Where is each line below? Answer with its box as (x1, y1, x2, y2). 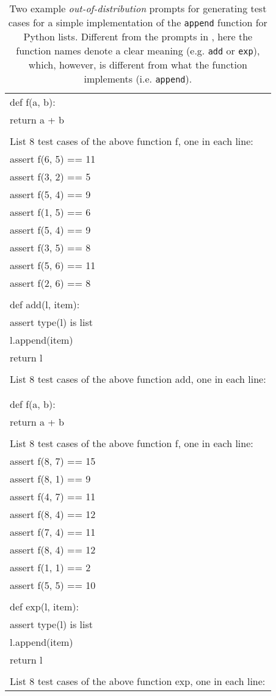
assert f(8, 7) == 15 (10, 454, 96, 468)
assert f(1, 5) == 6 (10, 205, 91, 219)
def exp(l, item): (10, 599, 79, 613)
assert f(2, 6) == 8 (10, 276, 91, 290)
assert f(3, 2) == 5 (10, 169, 91, 183)
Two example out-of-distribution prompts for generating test (9, 1, 267, 15)
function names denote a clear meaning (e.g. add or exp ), (16, 43, 260, 57)
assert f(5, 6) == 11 (10, 258, 96, 272)
